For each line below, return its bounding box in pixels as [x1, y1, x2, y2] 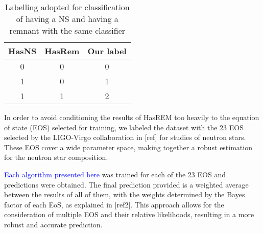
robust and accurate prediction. [4, 219, 103, 229]
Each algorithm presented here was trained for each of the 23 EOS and [4, 169, 226, 179]
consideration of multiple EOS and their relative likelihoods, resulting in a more [4, 209, 254, 220]
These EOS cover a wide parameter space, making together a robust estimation [4, 142, 252, 152]
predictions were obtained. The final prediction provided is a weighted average [4, 179, 249, 190]
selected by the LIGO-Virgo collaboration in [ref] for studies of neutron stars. [4, 132, 246, 143]
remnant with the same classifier [9, 25, 126, 36]
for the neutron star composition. [4, 152, 108, 162]
